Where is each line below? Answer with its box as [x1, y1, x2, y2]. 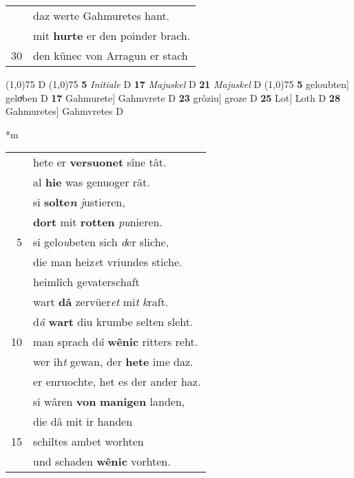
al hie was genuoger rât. [33, 174, 150, 191]
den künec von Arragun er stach [33, 47, 188, 63]
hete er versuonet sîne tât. [33, 154, 167, 171]
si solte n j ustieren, [33, 194, 125, 210]
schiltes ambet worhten [33, 433, 144, 450]
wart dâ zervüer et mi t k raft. [33, 294, 169, 310]
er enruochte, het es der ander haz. [33, 373, 201, 390]
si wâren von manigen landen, [33, 393, 185, 410]
